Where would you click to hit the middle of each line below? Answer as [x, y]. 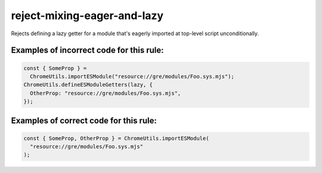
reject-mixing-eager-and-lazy [87, 16]
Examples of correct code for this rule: [84, 120]
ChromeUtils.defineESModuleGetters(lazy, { [88, 85]
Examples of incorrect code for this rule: [87, 50]
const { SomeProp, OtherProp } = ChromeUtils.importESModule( [116, 138]
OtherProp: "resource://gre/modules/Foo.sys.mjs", [106, 93]
